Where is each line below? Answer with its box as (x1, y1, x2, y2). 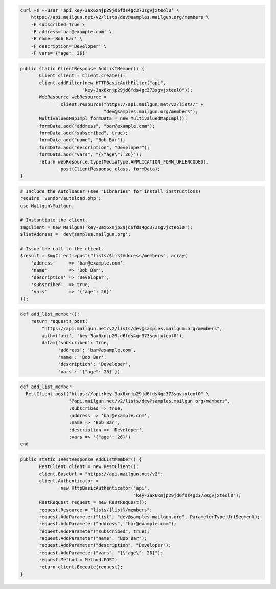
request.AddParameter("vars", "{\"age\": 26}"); (39, 550, 164, 556)
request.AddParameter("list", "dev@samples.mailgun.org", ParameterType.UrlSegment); (39, 514, 260, 520)
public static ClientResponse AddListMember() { (20, 66, 145, 71)
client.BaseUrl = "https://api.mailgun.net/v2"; (39, 471, 164, 477)
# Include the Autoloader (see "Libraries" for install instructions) (20, 188, 201, 194)
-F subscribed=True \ (31, 22, 85, 28)
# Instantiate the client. (20, 217, 88, 223)
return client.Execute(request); (39, 564, 123, 570)
